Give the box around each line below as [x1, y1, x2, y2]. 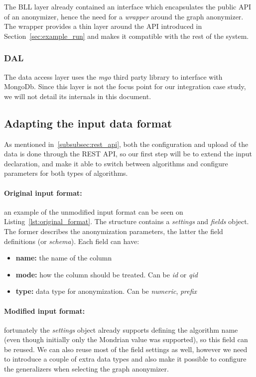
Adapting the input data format [4, 115, 172, 130]
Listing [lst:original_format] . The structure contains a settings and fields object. [4, 216, 249, 227]
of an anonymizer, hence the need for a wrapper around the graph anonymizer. [4, 11, 244, 21]
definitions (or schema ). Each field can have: [4, 236, 139, 246]
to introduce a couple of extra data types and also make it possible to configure [4, 354, 247, 364]
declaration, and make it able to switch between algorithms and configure [4, 158, 228, 168]
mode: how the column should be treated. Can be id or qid [15, 269, 198, 279]
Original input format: [4, 187, 82, 198]
